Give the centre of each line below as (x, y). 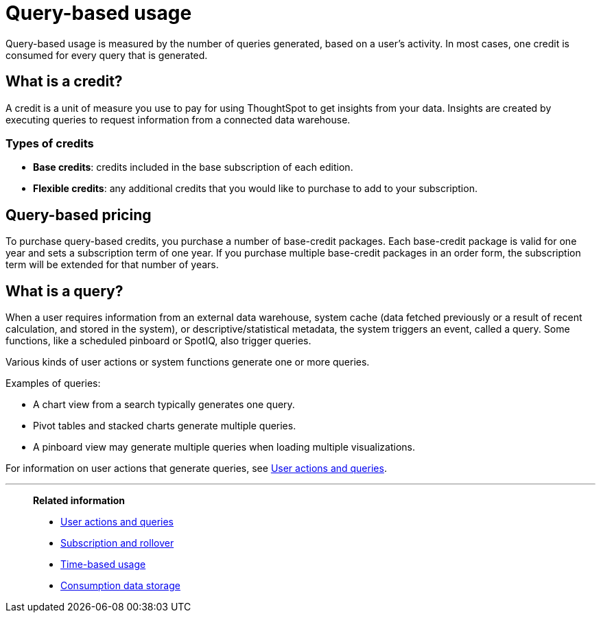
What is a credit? (64, 82)
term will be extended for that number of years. (112, 265)
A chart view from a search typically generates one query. (164, 405)
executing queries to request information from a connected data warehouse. (178, 119)
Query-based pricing (79, 215)
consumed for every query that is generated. (107, 55)
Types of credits (50, 143)
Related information (79, 501)
